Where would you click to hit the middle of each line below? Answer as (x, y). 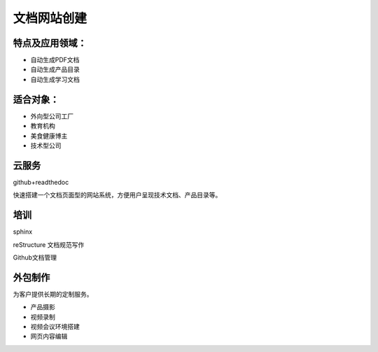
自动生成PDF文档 (55, 60)
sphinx (23, 232)
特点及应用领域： (50, 43)
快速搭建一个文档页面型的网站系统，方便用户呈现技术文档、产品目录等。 (117, 195)
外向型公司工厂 (52, 116)
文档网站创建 (50, 18)
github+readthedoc (41, 182)
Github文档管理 (35, 257)
